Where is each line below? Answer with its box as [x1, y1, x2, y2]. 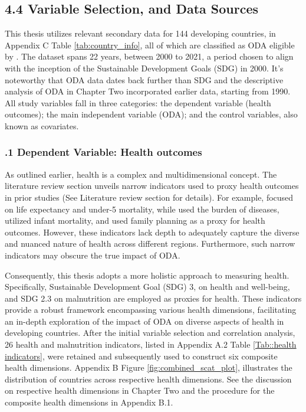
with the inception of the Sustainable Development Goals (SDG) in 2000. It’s [5, 61, 284, 74]
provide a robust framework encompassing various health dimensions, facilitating [5, 303, 297, 316]
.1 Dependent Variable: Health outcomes [5, 145, 202, 159]
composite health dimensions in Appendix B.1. [5, 396, 173, 408]
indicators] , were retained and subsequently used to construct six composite [5, 349, 278, 362]
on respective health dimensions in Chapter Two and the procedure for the [5, 384, 275, 397]
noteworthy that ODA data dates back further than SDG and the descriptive [5, 73, 284, 86]
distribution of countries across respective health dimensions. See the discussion [5, 372, 292, 385]
